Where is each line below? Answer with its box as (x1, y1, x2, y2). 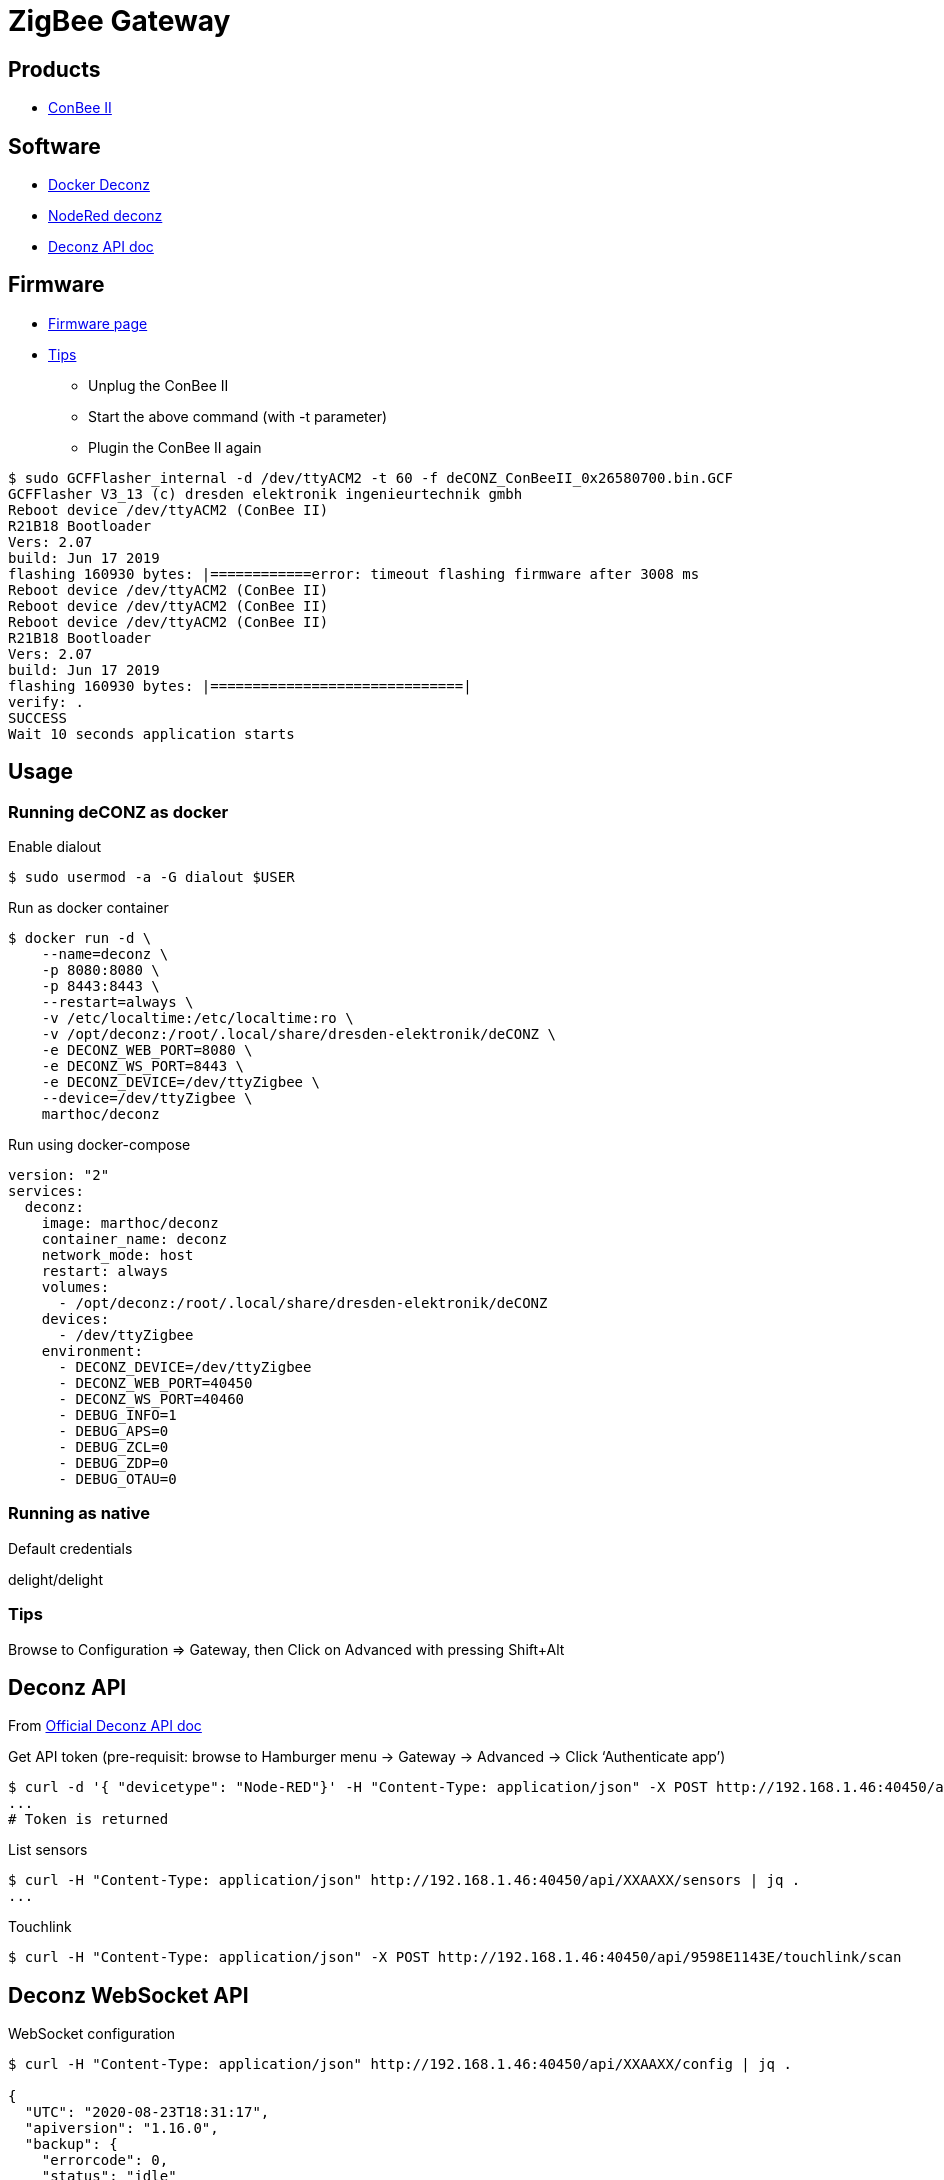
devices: (41, 1311, 110, 1328)
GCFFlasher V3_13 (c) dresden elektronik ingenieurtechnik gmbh (8, 485, 523, 502)
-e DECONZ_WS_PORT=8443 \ (41, 1058, 245, 1075)
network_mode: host (41, 1247, 194, 1264)
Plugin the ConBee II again (88, 438, 262, 456)
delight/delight (8, 1570, 103, 1588)
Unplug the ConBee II (88, 376, 229, 394)
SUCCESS (8, 709, 68, 726)
